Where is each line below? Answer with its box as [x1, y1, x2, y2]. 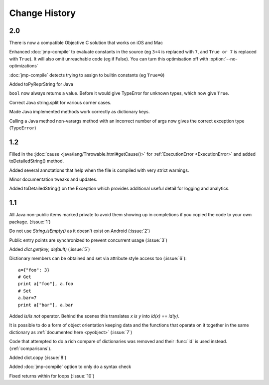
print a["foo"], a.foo [18, 281, 74, 287]
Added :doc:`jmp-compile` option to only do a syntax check [9, 364, 132, 370]
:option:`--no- [209, 55, 238, 62]
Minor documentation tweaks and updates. [9, 176, 98, 182]
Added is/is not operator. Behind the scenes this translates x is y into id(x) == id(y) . [9, 313, 179, 319]
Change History [9, 7, 76, 18]
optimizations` [9, 63, 38, 69]
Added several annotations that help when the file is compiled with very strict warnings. [9, 167, 189, 173]
